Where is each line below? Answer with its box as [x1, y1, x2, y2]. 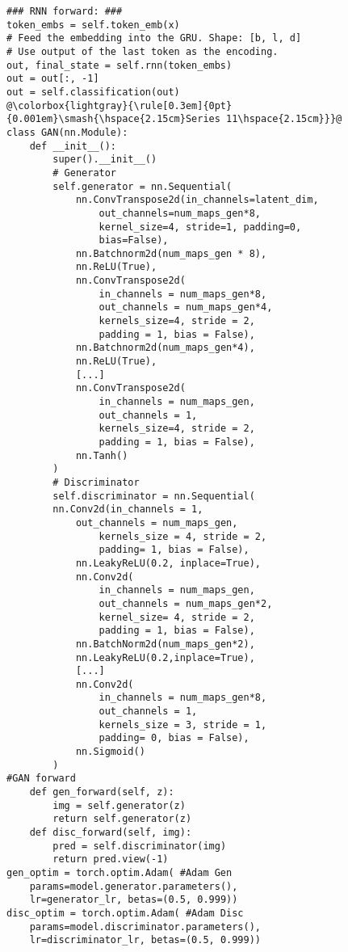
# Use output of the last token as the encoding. [6, 45, 279, 57]
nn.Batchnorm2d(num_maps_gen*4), [75, 342, 255, 354]
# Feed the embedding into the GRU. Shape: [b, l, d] [6, 32, 302, 44]
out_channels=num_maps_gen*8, [99, 207, 261, 219]
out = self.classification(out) [6, 86, 180, 98]
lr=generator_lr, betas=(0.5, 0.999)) [29, 894, 238, 906]
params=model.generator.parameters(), [29, 880, 238, 892]
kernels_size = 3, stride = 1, [99, 718, 267, 731]
